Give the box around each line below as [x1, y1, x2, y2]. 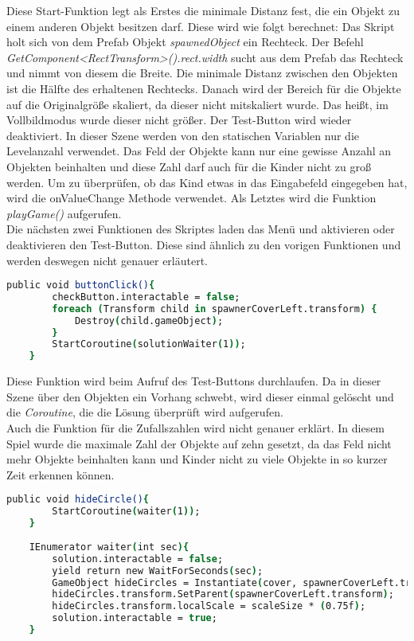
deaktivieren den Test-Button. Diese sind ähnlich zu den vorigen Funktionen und [6, 236, 401, 252]
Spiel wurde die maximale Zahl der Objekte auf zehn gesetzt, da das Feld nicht [6, 435, 392, 451]
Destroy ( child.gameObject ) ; [74, 315, 224, 326]
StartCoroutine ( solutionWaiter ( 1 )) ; [52, 338, 246, 350]
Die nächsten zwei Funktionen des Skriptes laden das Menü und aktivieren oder [6, 221, 395, 237]
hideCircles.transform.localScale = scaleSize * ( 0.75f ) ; [52, 600, 366, 612]
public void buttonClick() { [6, 279, 155, 291]
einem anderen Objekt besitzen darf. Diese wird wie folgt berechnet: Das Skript [6, 18, 395, 34]
